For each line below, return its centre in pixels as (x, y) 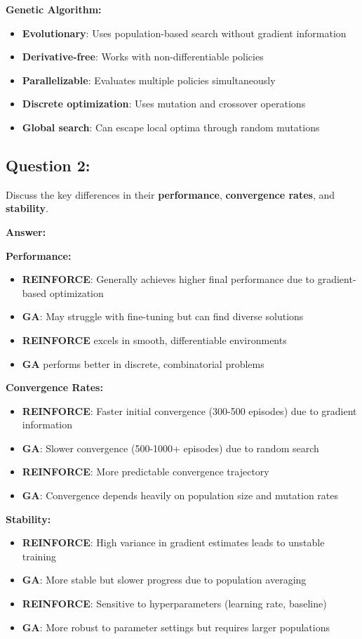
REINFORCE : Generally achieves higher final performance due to (168, 279)
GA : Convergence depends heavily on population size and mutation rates (180, 495)
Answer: (26, 231)
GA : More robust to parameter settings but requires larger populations (176, 627)
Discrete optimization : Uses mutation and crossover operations (164, 104)
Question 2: (48, 165)
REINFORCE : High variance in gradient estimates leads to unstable (173, 542)
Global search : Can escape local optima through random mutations (171, 127)
